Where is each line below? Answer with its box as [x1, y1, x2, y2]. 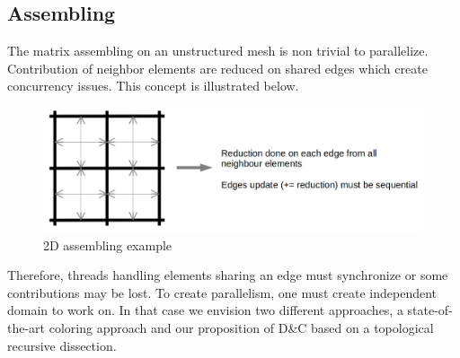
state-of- [407, 301, 453, 319]
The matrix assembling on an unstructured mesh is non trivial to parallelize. [7, 41, 429, 60]
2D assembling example [43, 235, 172, 254]
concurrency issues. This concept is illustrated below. [7, 76, 299, 95]
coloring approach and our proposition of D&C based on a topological [49, 319, 434, 337]
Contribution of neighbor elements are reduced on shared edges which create [7, 58, 428, 77]
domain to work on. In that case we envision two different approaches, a [7, 301, 403, 319]
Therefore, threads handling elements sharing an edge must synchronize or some [7, 266, 448, 284]
